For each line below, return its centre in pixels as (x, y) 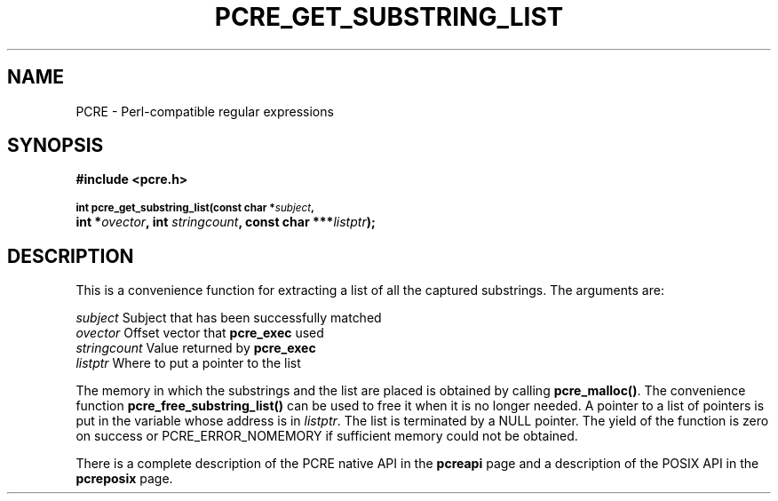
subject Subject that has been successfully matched (229, 318)
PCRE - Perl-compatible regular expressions (205, 111)
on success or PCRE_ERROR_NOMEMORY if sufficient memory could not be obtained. (327, 436)
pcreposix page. (124, 479)
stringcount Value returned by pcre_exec (196, 348)
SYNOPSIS (56, 146)
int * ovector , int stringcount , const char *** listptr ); (226, 222)
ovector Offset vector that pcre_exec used (200, 333)
